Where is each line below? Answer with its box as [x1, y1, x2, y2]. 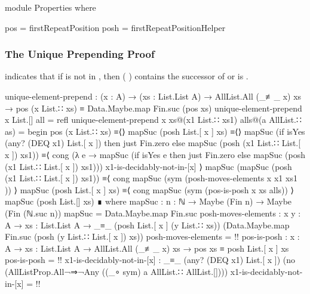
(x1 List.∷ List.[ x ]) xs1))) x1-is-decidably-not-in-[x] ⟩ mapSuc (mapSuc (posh [5, 160, 292, 172]
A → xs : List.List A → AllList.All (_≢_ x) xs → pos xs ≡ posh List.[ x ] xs [5, 242, 289, 254]
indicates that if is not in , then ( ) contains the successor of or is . [5, 70, 248, 82]
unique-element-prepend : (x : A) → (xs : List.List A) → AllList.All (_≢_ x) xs [5, 90, 302, 102]
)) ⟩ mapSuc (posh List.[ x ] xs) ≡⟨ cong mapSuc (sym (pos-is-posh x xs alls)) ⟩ [5, 183, 294, 196]
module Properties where [5, 1, 96, 13]
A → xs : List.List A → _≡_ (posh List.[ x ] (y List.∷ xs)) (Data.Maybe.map [5, 218, 290, 231]
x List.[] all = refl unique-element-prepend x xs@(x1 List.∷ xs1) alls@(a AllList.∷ [5, 113, 302, 126]
